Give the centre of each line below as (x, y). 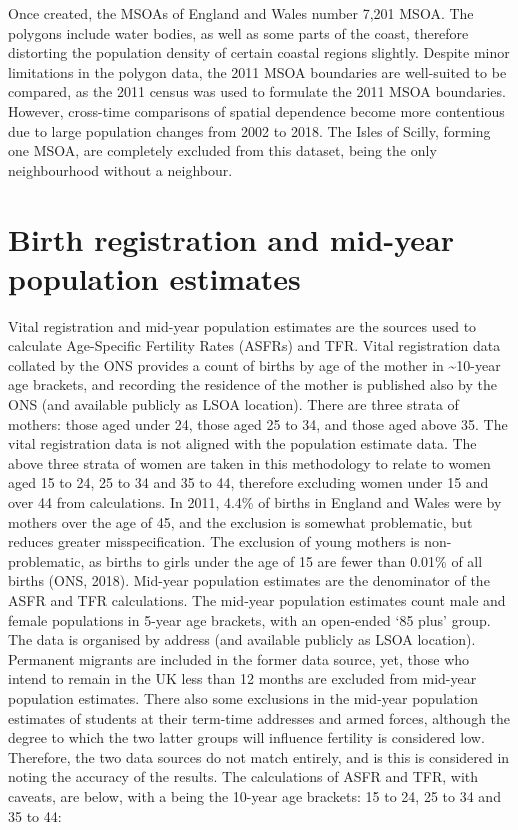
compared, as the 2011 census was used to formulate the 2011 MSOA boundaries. (257, 91)
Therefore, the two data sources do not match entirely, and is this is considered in (259, 756)
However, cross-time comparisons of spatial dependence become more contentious (256, 110)
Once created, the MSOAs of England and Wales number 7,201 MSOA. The (241, 13)
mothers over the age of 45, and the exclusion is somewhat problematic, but (240, 521)
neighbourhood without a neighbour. (120, 169)
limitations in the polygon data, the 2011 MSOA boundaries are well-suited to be (257, 71)
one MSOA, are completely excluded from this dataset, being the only (222, 150)
